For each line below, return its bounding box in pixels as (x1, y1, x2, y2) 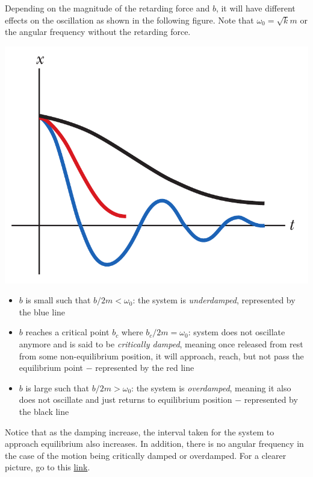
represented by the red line (95, 361, 194, 374)
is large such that (25, 381, 90, 394)
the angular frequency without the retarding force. (5, 25, 191, 38)
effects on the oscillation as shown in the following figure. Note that (5, 13, 254, 26)
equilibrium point (19, 361, 84, 374)
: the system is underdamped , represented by (132, 294, 296, 306)
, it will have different (215, 2, 296, 14)
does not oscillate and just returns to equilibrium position (19, 393, 232, 406)
